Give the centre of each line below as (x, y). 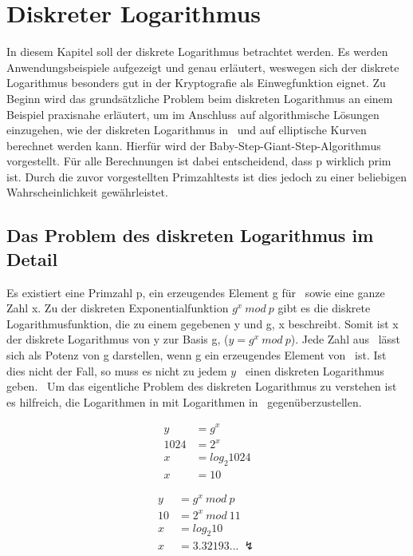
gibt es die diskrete (324, 308)
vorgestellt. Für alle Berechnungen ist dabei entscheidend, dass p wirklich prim (199, 161)
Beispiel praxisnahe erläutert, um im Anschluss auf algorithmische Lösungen (193, 114)
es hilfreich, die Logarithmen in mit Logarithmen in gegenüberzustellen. (184, 401)
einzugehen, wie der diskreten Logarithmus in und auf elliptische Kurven (187, 130)
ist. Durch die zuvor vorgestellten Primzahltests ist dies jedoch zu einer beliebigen (206, 176)
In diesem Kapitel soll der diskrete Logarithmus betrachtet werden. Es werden (197, 52)
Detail (32, 258)
